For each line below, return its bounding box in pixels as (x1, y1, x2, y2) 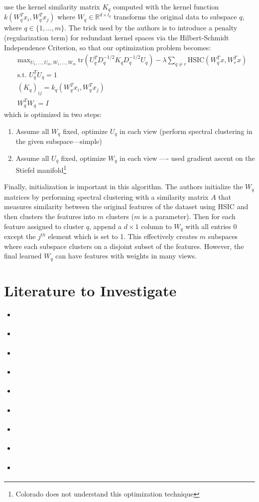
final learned (4, 251, 42, 261)
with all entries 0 (185, 221, 237, 231)
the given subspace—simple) (15, 136, 102, 146)
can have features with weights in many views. (55, 251, 197, 261)
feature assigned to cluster (4, 221, 84, 231)
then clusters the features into (4, 211, 96, 222)
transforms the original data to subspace (114, 11, 237, 22)
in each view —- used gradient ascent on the (120, 152, 255, 163)
